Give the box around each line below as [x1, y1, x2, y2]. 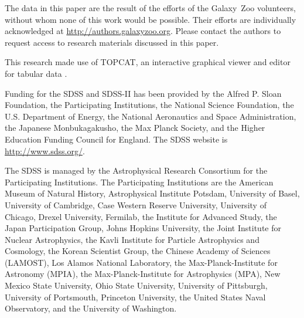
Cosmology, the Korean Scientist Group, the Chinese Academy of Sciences [5, 245, 271, 257]
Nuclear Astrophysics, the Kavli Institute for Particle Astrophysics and [5, 233, 259, 245]
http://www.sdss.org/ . [5, 144, 85, 157]
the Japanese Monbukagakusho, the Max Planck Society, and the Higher [5, 121, 265, 134]
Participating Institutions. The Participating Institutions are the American [5, 175, 274, 188]
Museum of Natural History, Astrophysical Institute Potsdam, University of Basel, [5, 187, 300, 199]
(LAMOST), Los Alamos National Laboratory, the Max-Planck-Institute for [5, 256, 278, 268]
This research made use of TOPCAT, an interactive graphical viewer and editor [5, 56, 291, 68]
